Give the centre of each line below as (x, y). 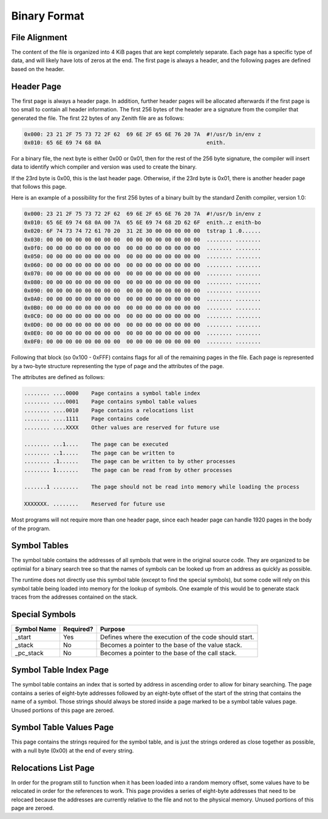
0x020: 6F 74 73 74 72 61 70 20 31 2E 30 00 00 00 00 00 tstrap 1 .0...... (142, 231)
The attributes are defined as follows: (58, 377)
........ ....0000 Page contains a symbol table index (112, 393)
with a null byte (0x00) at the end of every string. (73, 750)
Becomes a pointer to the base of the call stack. (168, 653)
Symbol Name (36, 629)
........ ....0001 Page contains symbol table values (111, 402)
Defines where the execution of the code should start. (177, 637)
